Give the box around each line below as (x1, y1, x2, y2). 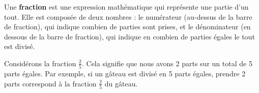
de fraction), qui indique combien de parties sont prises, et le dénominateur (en (4, 21, 251, 32)
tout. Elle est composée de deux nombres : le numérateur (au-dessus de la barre (4, 11, 252, 22)
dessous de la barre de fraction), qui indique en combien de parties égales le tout (4, 31, 255, 41)
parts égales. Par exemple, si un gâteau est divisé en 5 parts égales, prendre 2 (4, 68, 246, 79)
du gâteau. (104, 78, 138, 88)
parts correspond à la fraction (4, 78, 97, 88)
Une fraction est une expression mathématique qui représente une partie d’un (4, 2, 249, 12)
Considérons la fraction (4, 58, 76, 68)
